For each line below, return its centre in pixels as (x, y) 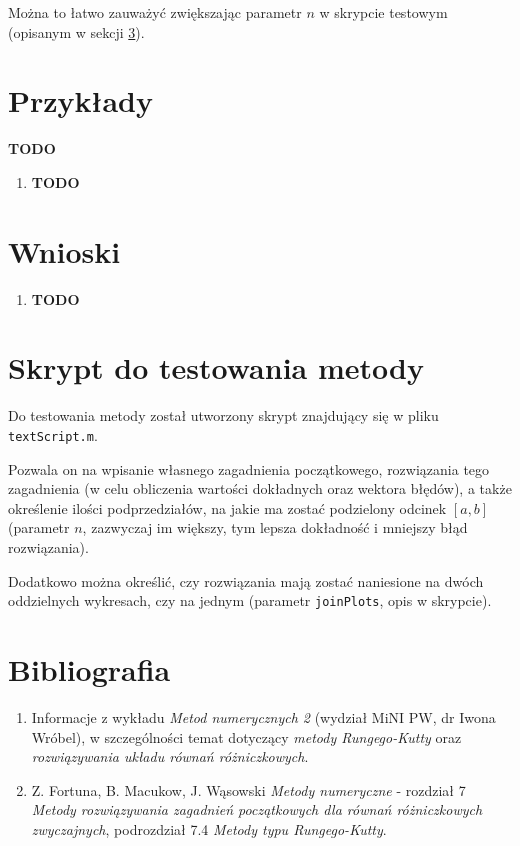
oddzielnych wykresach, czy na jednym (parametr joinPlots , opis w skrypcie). (250, 600)
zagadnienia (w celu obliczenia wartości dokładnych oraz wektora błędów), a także (260, 488)
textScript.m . (53, 434)
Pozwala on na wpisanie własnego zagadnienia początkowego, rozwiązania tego (249, 468)
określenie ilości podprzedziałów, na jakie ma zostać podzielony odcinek (227, 507)
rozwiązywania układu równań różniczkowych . (170, 756)
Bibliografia (89, 669)
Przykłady (80, 100)
